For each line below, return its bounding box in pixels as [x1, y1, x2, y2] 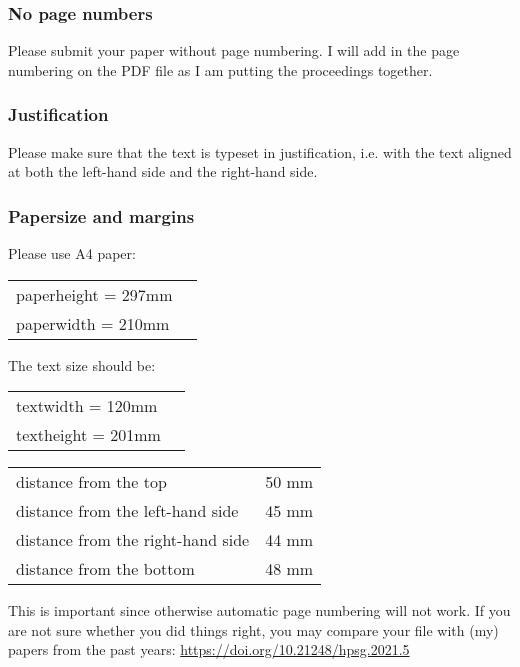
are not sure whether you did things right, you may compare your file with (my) [8, 619, 499, 640]
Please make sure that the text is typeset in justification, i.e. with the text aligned [8, 141, 512, 162]
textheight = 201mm [16, 423, 161, 447]
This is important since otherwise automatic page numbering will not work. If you [8, 600, 511, 621]
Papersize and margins [8, 203, 195, 228]
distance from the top [16, 470, 167, 494]
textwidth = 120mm [16, 394, 158, 418]
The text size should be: [8, 354, 156, 375]
